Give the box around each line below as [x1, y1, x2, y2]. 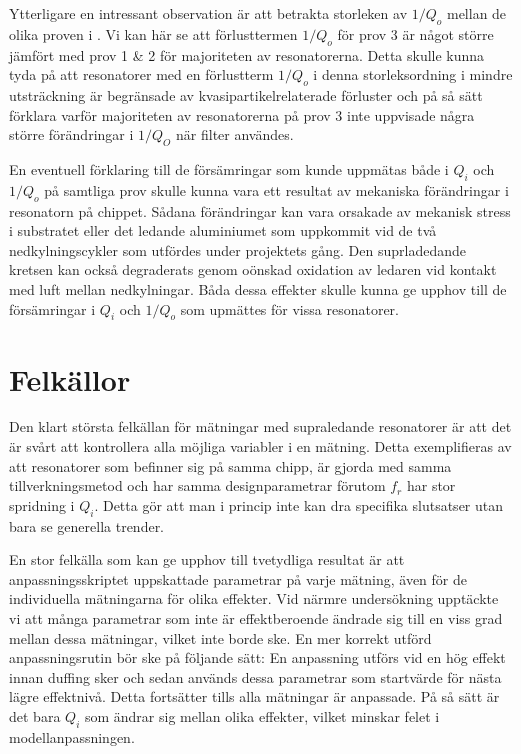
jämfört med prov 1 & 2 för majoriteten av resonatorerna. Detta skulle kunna [9, 44, 485, 65]
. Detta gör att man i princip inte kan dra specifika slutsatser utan [94, 494, 504, 515]
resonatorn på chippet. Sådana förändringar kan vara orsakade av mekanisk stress [9, 200, 511, 221]
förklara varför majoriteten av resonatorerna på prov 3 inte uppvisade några [9, 104, 475, 125]
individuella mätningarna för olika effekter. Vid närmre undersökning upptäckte [9, 588, 499, 609]
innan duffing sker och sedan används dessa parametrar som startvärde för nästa [9, 666, 502, 687]
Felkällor [9, 358, 131, 399]
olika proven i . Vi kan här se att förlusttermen [9, 23, 298, 44]
